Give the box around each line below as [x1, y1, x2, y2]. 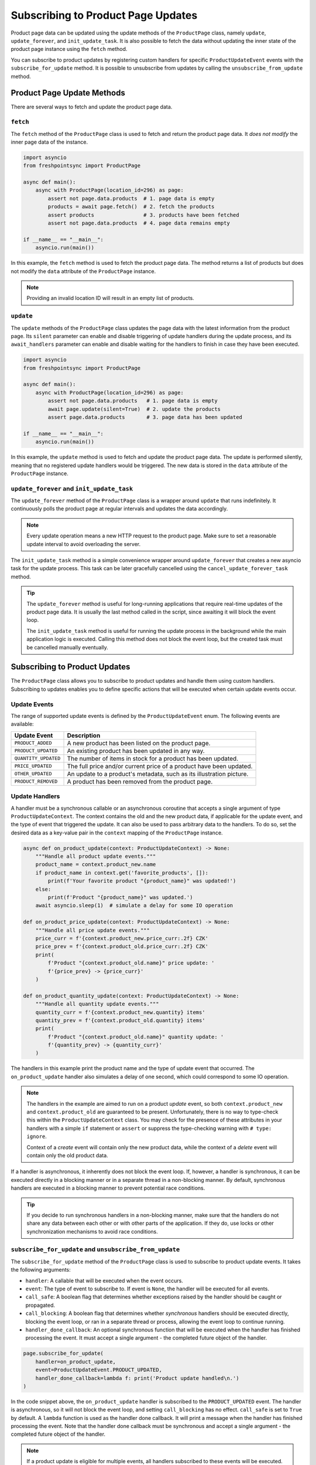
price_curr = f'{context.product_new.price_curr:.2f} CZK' [35, 935, 209, 942]
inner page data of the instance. [11, 138, 88, 145]
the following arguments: [11, 1266, 71, 1273]
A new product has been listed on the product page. [67, 739, 211, 747]
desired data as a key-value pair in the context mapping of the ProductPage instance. [11, 829, 223, 836]
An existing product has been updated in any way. [67, 747, 205, 755]
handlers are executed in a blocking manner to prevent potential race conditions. [11, 1184, 205, 1192]
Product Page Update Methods [11, 88, 125, 98]
